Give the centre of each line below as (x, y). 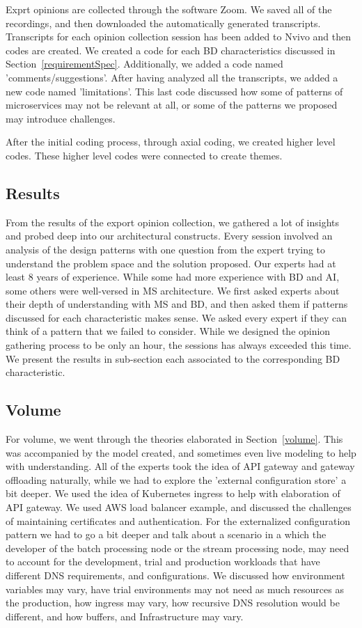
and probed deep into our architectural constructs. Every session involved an (169, 236)
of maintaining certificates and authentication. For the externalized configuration (178, 520)
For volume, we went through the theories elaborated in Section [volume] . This (174, 439)
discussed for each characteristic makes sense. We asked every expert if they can (176, 317)
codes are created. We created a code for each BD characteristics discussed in (171, 50)
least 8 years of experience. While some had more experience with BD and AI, (173, 277)
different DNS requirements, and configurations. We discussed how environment (175, 575)
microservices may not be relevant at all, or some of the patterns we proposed (172, 105)
